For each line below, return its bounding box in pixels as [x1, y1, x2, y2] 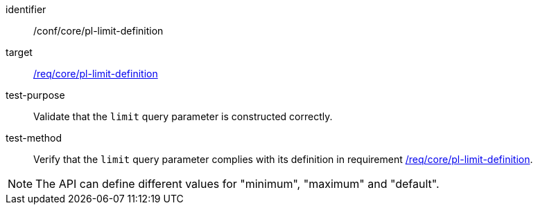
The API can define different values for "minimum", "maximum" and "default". [35, 177, 440, 191]
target [6, 46, 33, 58]
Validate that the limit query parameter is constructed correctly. [33, 111, 333, 122]
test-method [6, 132, 62, 144]
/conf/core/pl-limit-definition [33, 25, 164, 37]
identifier [6, 3, 46, 15]
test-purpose [6, 89, 65, 101]
